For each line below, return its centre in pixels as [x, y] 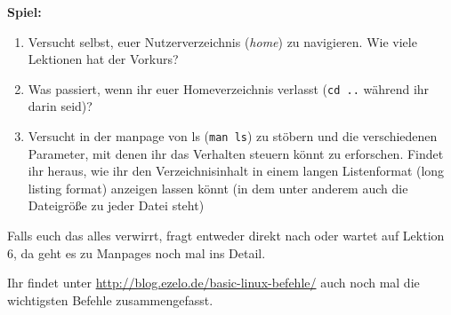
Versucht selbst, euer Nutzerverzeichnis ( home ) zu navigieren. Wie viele [222, 41]
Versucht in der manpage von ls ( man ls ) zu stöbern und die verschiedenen [233, 136]
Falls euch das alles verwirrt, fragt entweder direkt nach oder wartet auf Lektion [226, 236]
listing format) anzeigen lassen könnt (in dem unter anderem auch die [218, 188]
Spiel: [24, 12]
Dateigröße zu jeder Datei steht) [116, 205]
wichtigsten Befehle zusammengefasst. [110, 299]
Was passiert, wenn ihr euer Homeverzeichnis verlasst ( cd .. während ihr [229, 88]
